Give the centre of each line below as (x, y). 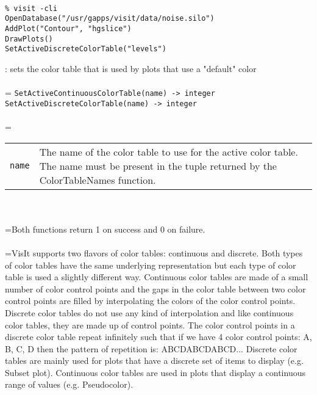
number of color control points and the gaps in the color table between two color (155, 288)
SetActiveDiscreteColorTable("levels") (86, 49)
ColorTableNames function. (98, 179)
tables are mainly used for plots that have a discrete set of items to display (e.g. (154, 361)
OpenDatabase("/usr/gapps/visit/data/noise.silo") (110, 19)
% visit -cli (31, 8)
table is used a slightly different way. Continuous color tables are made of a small (157, 277)
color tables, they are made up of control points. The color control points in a (150, 324)
